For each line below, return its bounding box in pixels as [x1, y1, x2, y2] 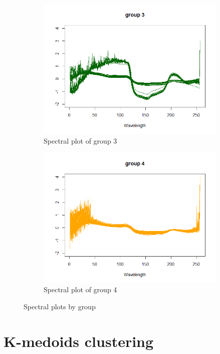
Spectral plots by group [24, 301, 96, 311]
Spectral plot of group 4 [44, 284, 117, 295]
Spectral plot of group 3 [44, 135, 117, 146]
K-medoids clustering [4, 330, 154, 351]
